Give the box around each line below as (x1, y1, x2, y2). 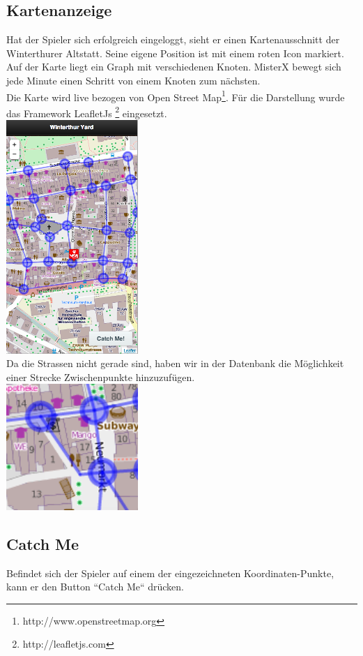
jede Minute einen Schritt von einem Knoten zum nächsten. (6, 73, 261, 87)
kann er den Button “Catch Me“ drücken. (6, 579, 184, 594)
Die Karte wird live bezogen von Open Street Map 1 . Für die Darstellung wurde (6, 87, 345, 104)
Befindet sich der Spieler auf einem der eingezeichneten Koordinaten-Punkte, (6, 565, 334, 580)
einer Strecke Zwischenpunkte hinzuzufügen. (6, 369, 195, 384)
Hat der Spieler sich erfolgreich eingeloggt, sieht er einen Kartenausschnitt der (6, 32, 340, 47)
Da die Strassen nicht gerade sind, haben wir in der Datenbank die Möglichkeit (6, 356, 344, 371)
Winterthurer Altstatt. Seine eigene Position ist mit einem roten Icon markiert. (6, 45, 344, 60)
